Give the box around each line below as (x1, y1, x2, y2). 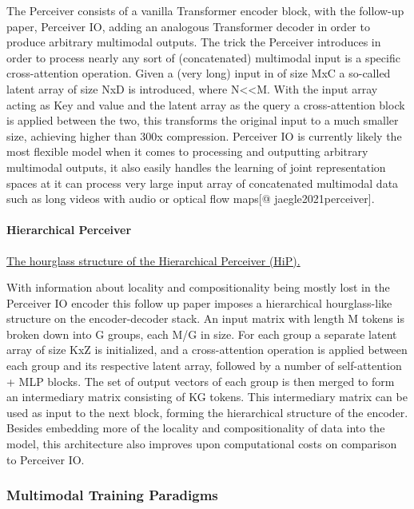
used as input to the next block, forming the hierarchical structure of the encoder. (6, 404, 408, 420)
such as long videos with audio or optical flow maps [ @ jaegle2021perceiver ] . (6, 190, 375, 207)
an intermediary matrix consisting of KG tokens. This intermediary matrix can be (6, 388, 408, 405)
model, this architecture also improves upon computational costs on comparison (6, 435, 397, 452)
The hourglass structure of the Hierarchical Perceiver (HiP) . (6, 252, 301, 268)
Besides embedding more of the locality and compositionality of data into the (6, 420, 385, 436)
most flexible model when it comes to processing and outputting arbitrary (6, 143, 368, 160)
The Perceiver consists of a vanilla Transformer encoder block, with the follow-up (6, 2, 404, 18)
